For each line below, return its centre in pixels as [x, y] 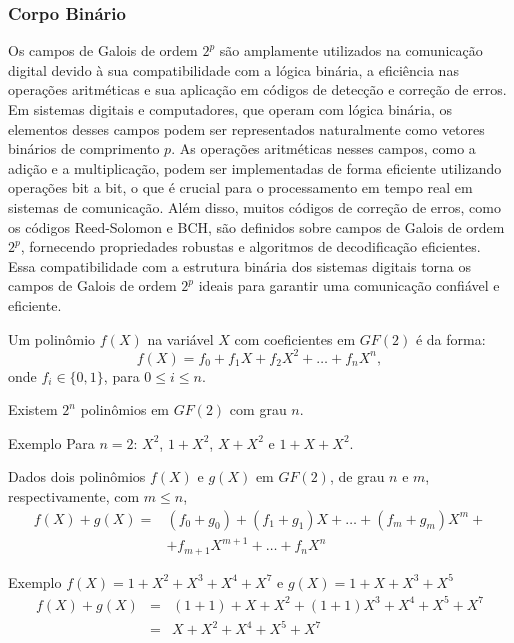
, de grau [357, 476]
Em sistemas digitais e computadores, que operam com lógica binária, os [230, 109]
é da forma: [450, 338]
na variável [180, 338]
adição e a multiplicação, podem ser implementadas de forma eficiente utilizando [255, 167]
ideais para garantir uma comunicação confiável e [349, 285]
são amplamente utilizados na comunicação [351, 50]
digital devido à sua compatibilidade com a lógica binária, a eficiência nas [233, 69]
